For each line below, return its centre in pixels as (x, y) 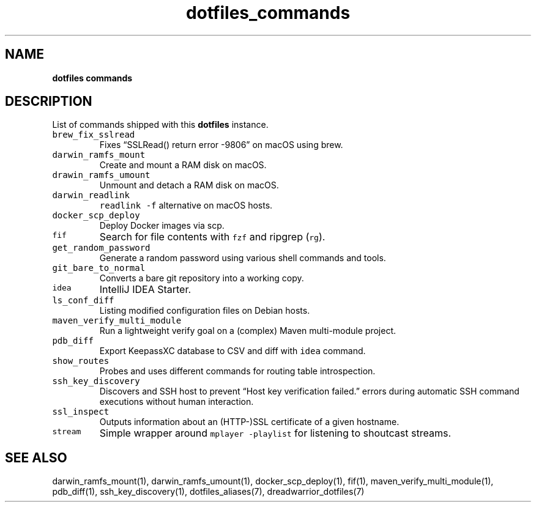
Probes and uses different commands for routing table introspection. (237, 371)
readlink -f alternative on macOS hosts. (186, 205)
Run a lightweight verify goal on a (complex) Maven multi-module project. (248, 331)
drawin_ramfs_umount (101, 175)
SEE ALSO (36, 457)
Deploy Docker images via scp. (162, 226)
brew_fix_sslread (94, 135)
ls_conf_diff (83, 301)
